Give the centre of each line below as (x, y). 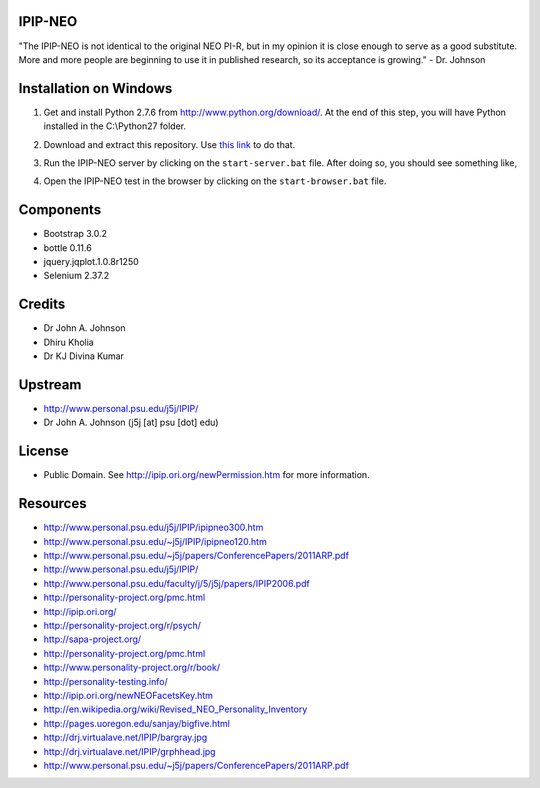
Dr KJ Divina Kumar (84, 356)
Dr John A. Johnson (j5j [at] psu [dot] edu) (131, 422)
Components (60, 210)
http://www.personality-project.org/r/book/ (131, 667)
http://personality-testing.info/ (106, 681)
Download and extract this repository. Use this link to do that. (169, 144)
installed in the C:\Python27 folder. (115, 126)
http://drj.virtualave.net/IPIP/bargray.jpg (125, 737)
